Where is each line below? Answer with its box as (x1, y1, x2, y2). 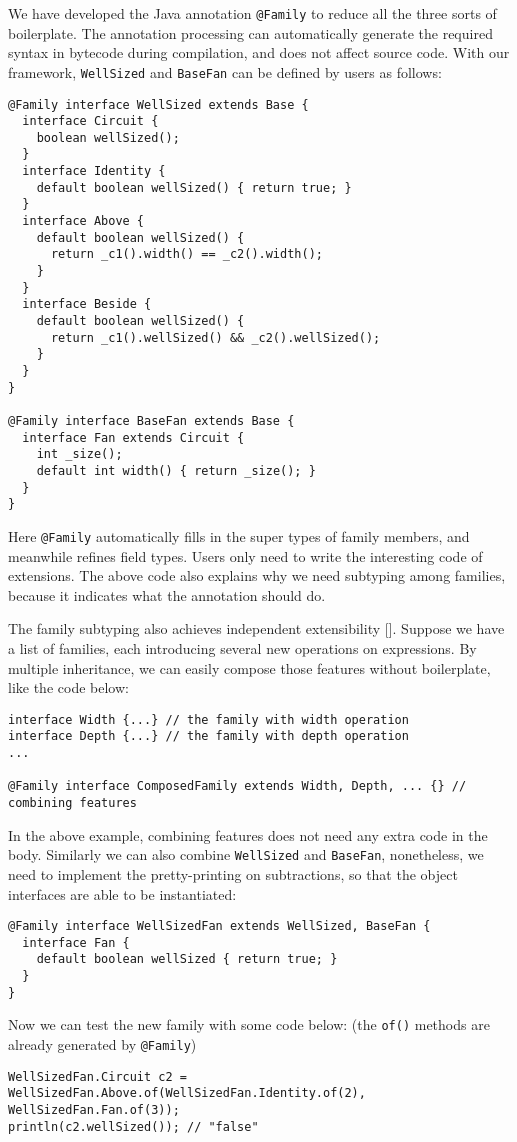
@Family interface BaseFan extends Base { (8, 413, 295, 428)
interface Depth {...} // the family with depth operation (8, 729, 409, 744)
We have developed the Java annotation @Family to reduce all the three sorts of (8, 3, 497, 23)
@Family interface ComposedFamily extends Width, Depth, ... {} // (8, 779, 467, 794)
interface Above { (22, 214, 145, 229)
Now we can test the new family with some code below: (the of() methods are (8, 1014, 490, 1035)
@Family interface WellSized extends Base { (8, 97, 309, 112)
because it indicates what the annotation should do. (8, 584, 326, 605)
